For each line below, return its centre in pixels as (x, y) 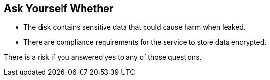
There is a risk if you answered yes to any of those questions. (103, 57)
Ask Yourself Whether (59, 8)
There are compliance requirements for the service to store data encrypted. (145, 42)
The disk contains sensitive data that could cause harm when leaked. (135, 27)
